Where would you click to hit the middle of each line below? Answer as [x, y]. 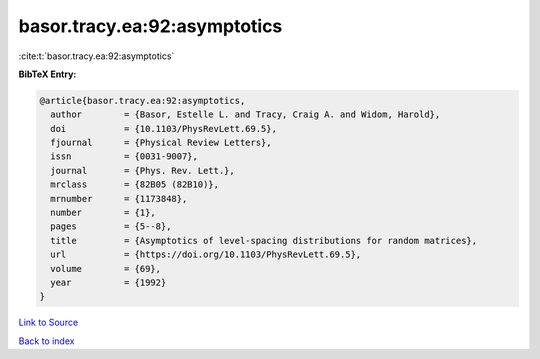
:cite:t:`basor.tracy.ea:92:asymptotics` [96, 56]
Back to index [46, 341]
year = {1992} [108, 282]
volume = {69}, [106, 268]
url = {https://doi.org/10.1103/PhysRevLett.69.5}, [206, 254]
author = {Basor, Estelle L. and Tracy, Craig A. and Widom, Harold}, [245, 114]
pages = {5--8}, [111, 226]
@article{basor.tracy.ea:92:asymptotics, [142, 100]
